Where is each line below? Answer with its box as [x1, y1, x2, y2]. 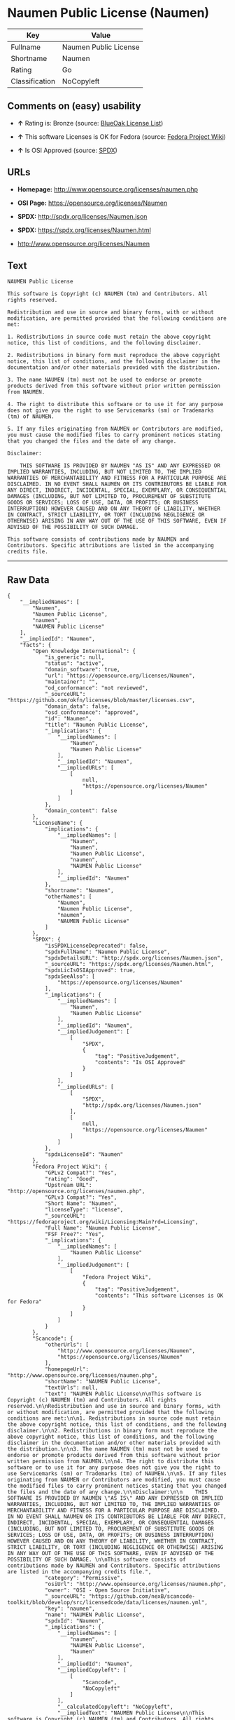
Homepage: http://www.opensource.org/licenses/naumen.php [17, 184, 198, 194]
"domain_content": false [44, 807, 117, 814]
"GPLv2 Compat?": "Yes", [44, 1169, 117, 1176]
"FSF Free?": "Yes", [44, 1231, 105, 1238]
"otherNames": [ [44, 893, 92, 901]
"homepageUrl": [44, 1366, 90, 1373]
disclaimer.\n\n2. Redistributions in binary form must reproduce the [7, 1427, 218, 1435]
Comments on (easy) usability [7, 100, 141, 112]
